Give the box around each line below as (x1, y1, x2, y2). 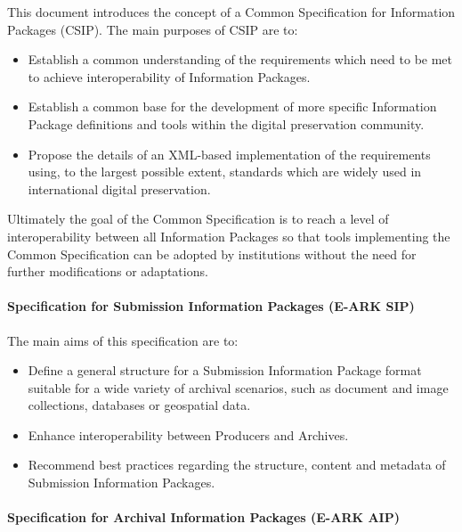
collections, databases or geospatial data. (28, 396, 251, 414)
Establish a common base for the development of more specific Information (28, 97, 437, 116)
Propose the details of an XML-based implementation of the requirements (28, 144, 431, 163)
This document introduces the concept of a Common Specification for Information (7, 3, 456, 20)
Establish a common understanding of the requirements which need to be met (28, 50, 453, 69)
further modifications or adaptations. (7, 262, 208, 281)
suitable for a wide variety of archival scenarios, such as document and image (28, 378, 449, 397)
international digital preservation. (28, 179, 211, 198)
